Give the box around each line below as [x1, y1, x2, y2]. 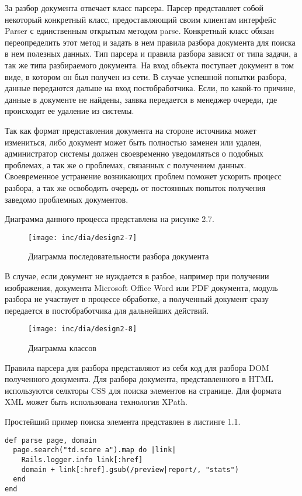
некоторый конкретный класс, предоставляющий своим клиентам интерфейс [5, 13, 276, 25]
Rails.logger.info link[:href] [21, 455, 143, 464]
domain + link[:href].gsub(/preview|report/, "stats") [21, 465, 239, 474]
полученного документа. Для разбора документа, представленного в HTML [5, 373, 273, 385]
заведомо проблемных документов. [5, 193, 129, 205]
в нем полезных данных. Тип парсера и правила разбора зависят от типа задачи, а [5, 47, 297, 60]
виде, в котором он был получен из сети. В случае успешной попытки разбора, [5, 70, 287, 82]
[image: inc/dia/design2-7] [28, 233, 137, 242]
